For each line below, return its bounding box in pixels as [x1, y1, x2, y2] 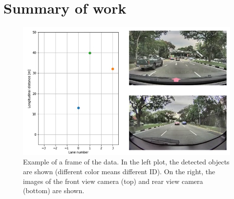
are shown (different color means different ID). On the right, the [23, 166, 215, 176]
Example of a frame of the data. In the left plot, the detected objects [23, 157, 230, 167]
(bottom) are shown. [23, 185, 85, 196]
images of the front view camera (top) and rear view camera [23, 176, 203, 186]
